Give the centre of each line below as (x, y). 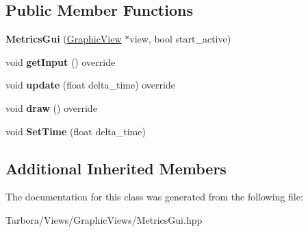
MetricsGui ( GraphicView (64, 39)
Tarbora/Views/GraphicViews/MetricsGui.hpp (104, 219)
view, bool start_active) (180, 39)
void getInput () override (61, 61)
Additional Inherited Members (116, 168)
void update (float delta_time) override (90, 85)
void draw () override (51, 107)
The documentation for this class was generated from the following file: (154, 197)
